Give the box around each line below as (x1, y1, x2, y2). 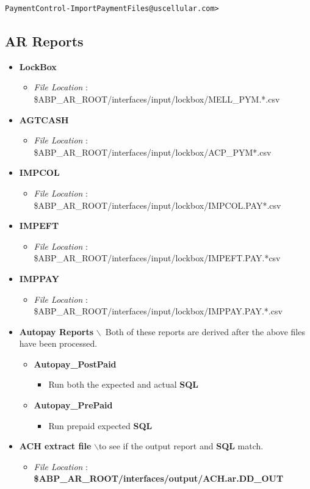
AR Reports (5, 31, 84, 50)
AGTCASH (19, 113, 69, 126)
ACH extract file (19, 440, 92, 452)
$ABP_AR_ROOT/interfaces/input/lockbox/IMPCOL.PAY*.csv (34, 198, 281, 211)
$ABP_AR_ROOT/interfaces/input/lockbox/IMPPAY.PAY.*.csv (34, 305, 283, 317)
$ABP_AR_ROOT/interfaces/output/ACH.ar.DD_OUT (34, 472, 284, 485)
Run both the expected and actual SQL (48, 378, 198, 391)
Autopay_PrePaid (34, 399, 113, 411)
